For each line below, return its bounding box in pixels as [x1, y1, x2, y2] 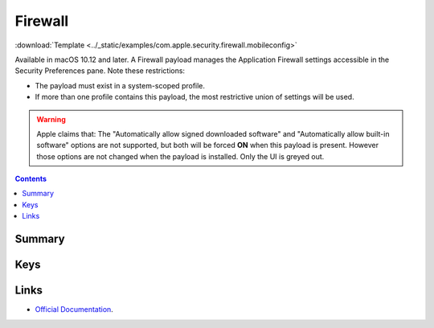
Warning [36, 114, 66, 124]
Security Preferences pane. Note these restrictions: [14, 66, 185, 76]
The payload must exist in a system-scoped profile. [35, 80, 205, 90]
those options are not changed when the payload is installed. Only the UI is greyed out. [36, 151, 325, 161]
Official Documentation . [35, 305, 114, 314]
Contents [14, 174, 47, 184]
